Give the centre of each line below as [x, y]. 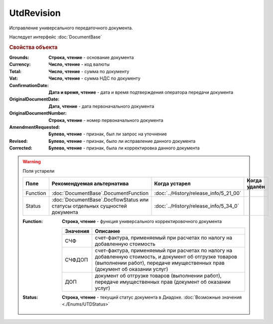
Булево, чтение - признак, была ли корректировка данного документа [124, 148]
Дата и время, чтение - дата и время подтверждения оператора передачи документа [141, 92]
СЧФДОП [76, 260]
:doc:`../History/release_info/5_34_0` [197, 206]
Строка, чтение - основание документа [91, 57]
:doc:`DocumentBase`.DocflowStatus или [100, 200]
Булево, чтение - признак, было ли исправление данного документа [122, 141]
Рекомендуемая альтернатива [90, 184]
